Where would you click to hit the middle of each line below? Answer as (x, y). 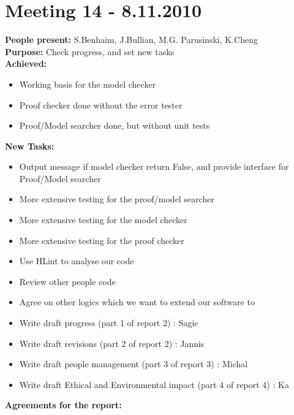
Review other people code (67, 281)
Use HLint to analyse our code (77, 261)
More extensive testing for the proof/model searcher (117, 199)
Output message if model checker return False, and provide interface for (154, 166)
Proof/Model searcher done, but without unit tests (115, 125)
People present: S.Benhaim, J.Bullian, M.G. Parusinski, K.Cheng (131, 40)
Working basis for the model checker (88, 84)
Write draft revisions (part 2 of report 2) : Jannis (112, 343)
